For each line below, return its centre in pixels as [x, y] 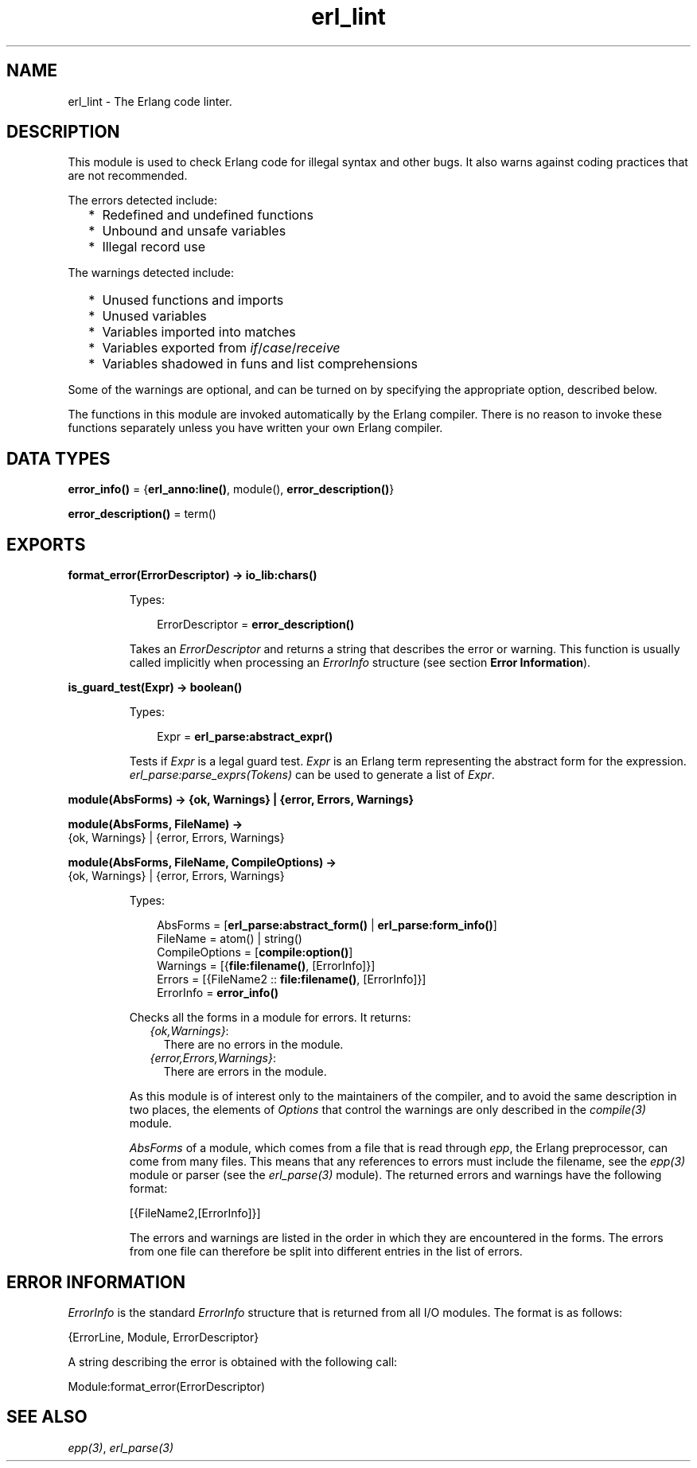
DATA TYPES [58, 458]
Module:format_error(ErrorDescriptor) [167, 1386]
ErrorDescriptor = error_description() [256, 625]
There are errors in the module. [245, 1072]
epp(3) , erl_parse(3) [121, 1447]
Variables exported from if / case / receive [221, 348]
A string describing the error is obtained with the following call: [233, 1361]
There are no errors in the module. [253, 1045]
